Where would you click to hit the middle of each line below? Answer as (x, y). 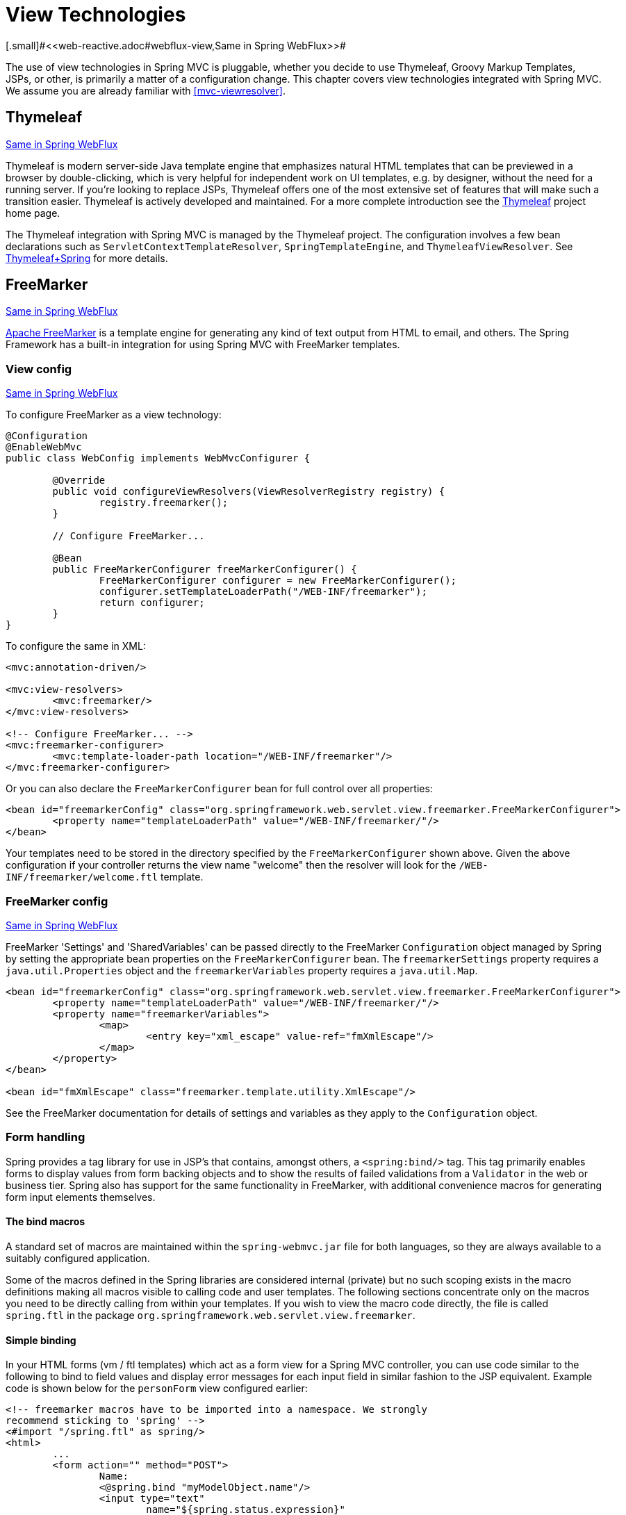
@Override (79, 481)
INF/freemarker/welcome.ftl (82, 877)
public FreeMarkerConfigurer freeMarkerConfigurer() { (205, 570)
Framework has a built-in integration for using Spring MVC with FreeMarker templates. (203, 345)
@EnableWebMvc (44, 447)
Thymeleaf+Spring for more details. (87, 258)
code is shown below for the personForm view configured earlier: (157, 1389)
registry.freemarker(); (164, 503)
